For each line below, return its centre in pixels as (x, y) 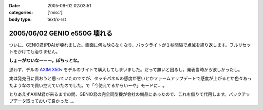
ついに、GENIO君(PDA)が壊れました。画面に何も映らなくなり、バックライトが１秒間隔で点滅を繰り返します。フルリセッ (130, 45)
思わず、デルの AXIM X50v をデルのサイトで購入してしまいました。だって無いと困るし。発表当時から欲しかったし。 (126, 69)
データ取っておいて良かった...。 (45, 101)
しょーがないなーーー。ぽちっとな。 (45, 60)
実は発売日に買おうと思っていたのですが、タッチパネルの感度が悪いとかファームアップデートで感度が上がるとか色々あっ (130, 78)
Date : (15, 6)
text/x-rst (57, 19)
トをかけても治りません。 (35, 52)
